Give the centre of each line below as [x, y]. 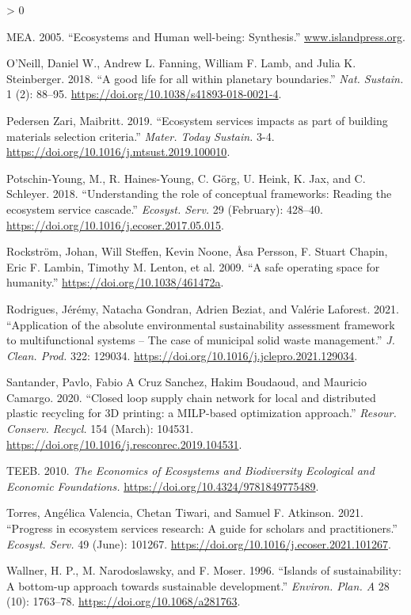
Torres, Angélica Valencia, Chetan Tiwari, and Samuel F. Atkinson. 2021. [185, 512]
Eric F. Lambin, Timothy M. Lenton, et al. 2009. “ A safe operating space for [193, 266]
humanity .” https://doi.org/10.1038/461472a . [115, 282]
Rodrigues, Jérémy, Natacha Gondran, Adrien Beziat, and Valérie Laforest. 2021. [203, 308]
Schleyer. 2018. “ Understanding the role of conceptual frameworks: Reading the [199, 194]
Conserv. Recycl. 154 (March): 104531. [100, 429]
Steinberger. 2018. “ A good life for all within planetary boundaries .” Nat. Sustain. [205, 78]
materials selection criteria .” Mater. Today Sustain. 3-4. [141, 136]
